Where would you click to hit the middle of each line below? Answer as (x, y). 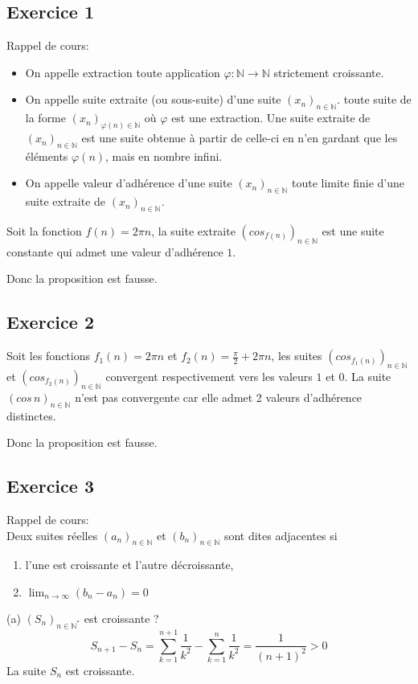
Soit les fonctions (48, 356)
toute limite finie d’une (348, 183)
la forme (46, 118)
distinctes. (31, 415)
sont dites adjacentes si (281, 535)
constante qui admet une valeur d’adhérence (115, 251)
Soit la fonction (44, 231)
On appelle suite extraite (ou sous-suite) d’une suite (153, 99)
